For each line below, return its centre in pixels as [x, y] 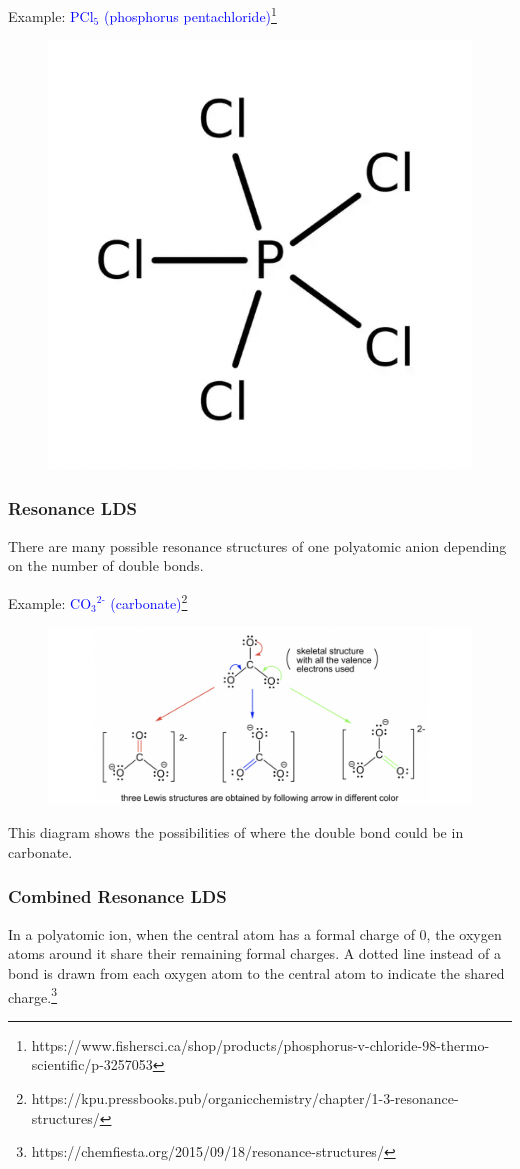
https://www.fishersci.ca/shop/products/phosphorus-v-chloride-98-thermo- [260, 1044]
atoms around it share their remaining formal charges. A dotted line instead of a [254, 953]
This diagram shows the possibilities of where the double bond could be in [236, 832]
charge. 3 [33, 995]
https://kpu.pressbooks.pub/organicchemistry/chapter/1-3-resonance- [245, 1097]
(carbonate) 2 [149, 601]
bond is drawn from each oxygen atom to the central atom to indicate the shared [256, 972]
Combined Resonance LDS [117, 896]
